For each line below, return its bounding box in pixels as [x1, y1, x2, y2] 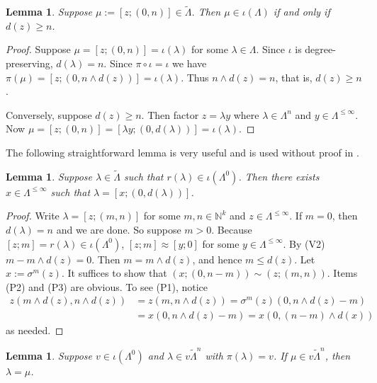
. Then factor [141, 107, 199, 122]
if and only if [273, 4, 330, 19]
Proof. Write [6, 208, 60, 223]
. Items [327, 265, 358, 280]
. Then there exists [238, 168, 320, 183]
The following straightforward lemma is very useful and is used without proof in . [6, 144, 359, 159]
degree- [305, 42, 336, 57]
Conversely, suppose [6, 107, 92, 122]
